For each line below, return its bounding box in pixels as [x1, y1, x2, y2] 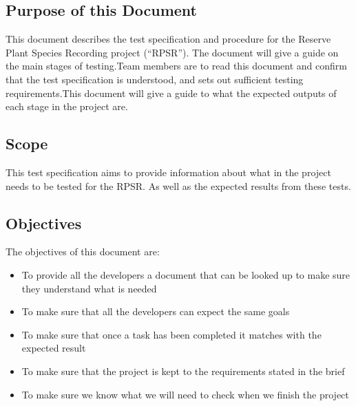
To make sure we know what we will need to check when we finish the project [21, 387, 349, 401]
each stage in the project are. [6, 99, 128, 114]
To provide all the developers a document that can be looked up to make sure [21, 267, 350, 281]
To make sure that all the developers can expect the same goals [21, 304, 290, 319]
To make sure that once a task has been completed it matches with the [21, 327, 322, 341]
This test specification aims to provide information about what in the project [6, 164, 331, 179]
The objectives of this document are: [6, 244, 160, 259]
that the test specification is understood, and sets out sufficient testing [6, 72, 304, 86]
